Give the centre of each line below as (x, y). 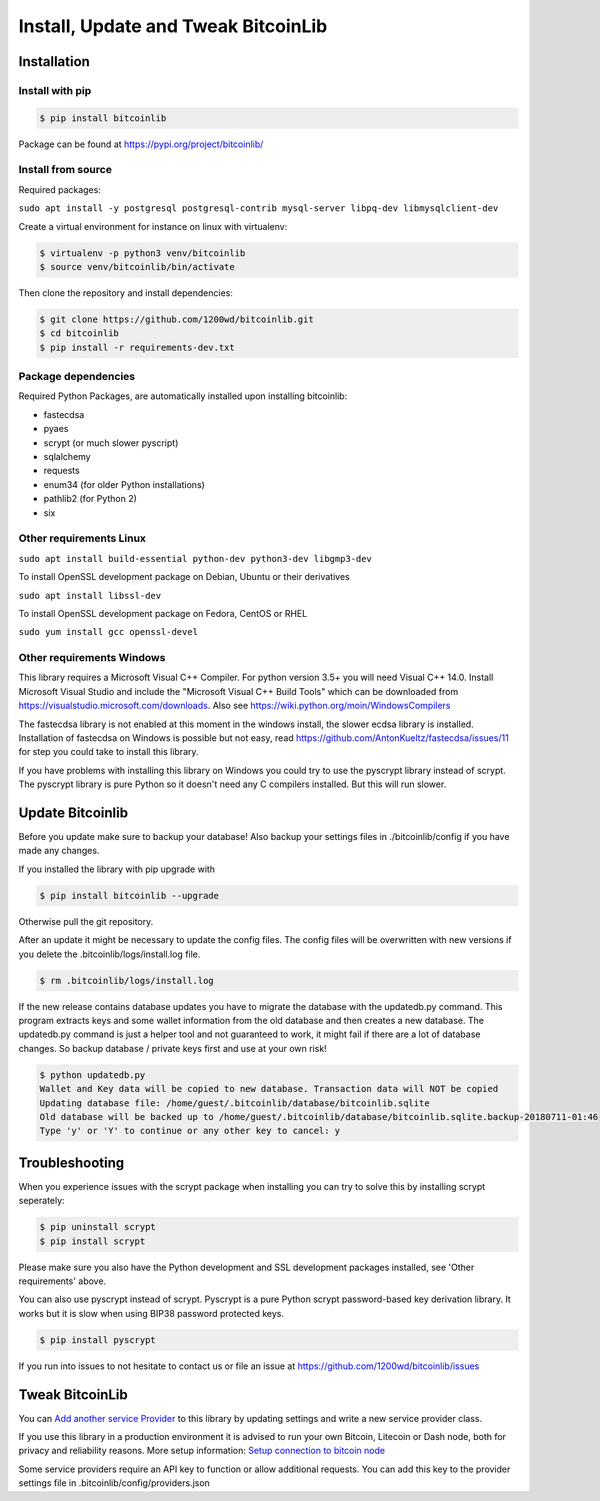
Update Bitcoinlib (73, 813)
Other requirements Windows (92, 658)
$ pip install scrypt (92, 1241)
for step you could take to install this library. (108, 752)
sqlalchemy (67, 457)
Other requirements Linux (82, 538)
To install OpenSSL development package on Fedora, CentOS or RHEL (163, 613)
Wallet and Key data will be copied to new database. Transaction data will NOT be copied (269, 1089)
